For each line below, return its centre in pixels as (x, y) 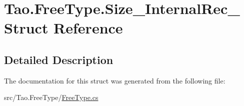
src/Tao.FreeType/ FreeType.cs (51, 97)
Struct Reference (63, 28)
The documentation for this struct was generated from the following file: (115, 80)
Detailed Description (59, 59)
